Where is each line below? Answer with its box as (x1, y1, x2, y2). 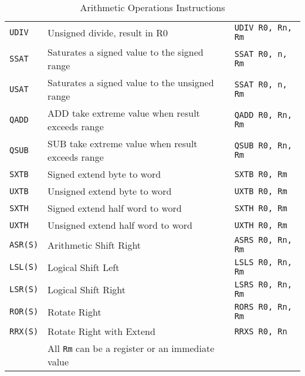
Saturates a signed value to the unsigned (48, 76, 214, 89)
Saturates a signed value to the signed (48, 45, 204, 59)
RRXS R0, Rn (234, 326, 287, 336)
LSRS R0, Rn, (234, 280, 292, 289)
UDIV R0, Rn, (234, 23, 292, 32)
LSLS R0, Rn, (234, 258, 292, 267)
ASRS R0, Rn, (234, 235, 292, 245)
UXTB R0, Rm (234, 186, 287, 196)
